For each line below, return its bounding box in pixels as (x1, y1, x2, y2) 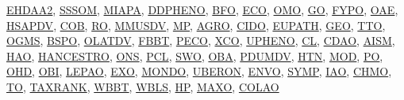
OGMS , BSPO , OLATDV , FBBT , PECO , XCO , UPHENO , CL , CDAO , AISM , (6, 32, 395, 49)
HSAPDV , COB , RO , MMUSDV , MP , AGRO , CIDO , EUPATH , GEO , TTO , (6, 17, 386, 33)
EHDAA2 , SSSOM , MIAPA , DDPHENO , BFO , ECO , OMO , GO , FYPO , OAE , (6, 2, 398, 17)
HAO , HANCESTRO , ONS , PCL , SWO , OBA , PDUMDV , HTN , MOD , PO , (6, 47, 383, 64)
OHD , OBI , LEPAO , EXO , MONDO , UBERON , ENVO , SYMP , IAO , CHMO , (6, 63, 392, 80)
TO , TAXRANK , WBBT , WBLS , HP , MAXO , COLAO (6, 78, 279, 94)
